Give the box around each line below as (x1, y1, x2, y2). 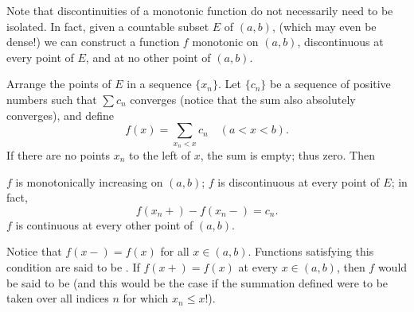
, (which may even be (271, 17, 377, 34)
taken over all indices (6, 290, 109, 306)
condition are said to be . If (6, 258, 140, 275)
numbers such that (6, 91, 97, 107)
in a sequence (127, 75, 192, 92)
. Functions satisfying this (248, 243, 374, 260)
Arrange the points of (6, 75, 111, 92)
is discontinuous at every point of (217, 173, 380, 190)
